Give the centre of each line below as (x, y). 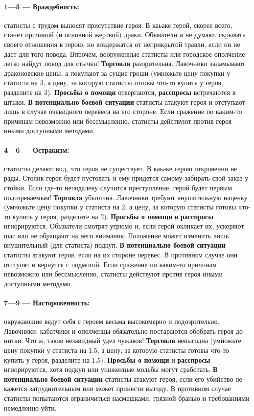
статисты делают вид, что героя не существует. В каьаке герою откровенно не (121, 168)
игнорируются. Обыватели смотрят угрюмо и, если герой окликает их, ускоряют (124, 226)
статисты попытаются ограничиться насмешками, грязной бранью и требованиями (127, 398)
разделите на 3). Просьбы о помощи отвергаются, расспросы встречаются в (120, 92)
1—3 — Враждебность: (42, 6)
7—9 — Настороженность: (47, 303)
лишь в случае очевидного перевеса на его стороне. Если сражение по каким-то (123, 111)
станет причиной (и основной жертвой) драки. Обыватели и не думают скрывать (125, 35)
